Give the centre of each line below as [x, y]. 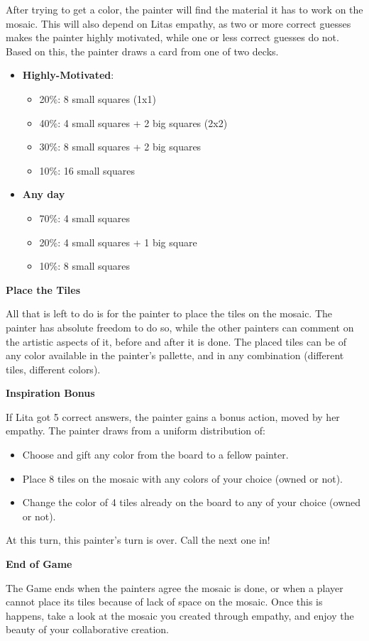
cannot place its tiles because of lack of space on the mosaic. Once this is [164, 602]
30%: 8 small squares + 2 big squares [120, 147]
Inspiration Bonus [50, 393]
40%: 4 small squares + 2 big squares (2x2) [133, 122]
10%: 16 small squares [87, 170]
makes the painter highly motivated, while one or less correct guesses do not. [172, 37]
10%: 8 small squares [85, 266]
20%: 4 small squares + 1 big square [118, 242]
